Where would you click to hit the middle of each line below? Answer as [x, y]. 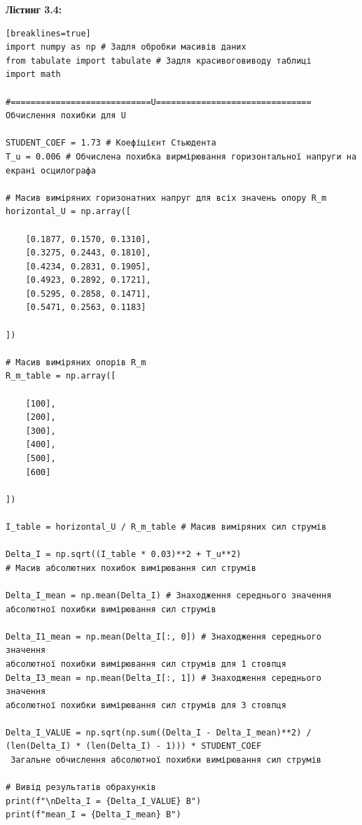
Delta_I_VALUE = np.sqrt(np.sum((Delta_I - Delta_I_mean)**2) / [159, 732]
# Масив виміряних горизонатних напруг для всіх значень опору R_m [166, 198]
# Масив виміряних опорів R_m [76, 362]
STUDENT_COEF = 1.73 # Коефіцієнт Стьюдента [111, 143]
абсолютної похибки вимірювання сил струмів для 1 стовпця [146, 664]
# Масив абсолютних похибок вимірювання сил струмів [131, 568]
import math [33, 75]
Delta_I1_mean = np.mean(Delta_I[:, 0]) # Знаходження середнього [164, 636]
